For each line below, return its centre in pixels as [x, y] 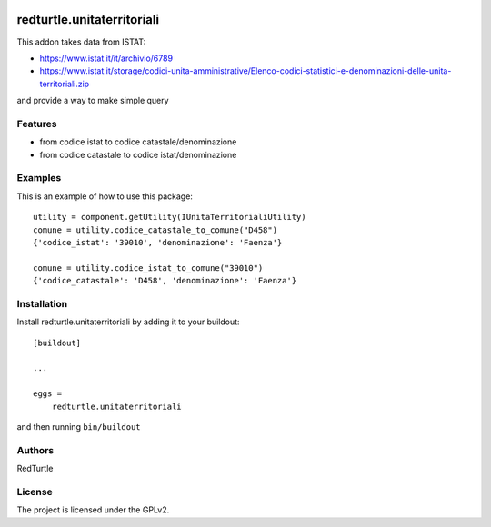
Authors [35, 450]
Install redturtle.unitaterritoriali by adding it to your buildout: [128, 322]
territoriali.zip [65, 84]
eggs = [48, 394]
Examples [39, 178]
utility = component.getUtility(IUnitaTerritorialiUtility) [170, 217]
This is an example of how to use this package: [105, 196]
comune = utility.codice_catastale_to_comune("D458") [155, 230]
